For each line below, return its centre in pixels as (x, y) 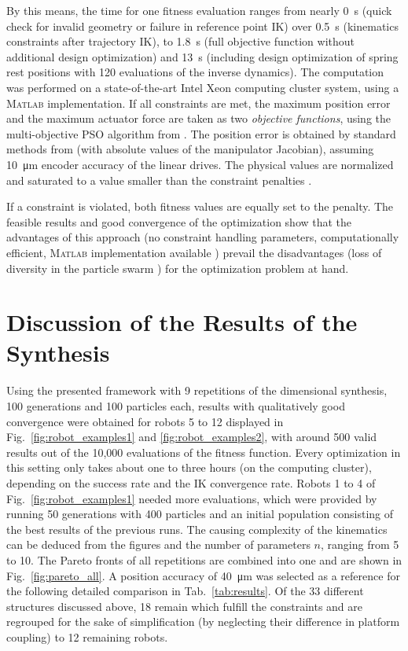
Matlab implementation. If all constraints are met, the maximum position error (198, 103)
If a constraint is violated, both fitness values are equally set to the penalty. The (200, 206)
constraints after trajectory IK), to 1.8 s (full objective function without (180, 41)
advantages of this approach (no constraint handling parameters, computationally (203, 237)
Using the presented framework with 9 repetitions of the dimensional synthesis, (197, 390)
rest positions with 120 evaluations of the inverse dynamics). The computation (195, 72)
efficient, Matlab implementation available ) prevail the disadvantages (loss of (194, 252)
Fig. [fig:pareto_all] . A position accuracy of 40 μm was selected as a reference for (203, 575)
